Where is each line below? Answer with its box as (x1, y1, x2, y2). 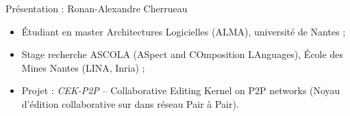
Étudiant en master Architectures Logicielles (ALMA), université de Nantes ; (21, 24, 346, 38)
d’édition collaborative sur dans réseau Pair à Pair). (21, 96, 239, 111)
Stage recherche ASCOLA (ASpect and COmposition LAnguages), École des (21, 47, 343, 61)
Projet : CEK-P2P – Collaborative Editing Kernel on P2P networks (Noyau (21, 83, 340, 98)
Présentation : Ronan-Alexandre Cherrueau (5, 1, 188, 15)
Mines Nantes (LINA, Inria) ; (21, 60, 145, 74)
